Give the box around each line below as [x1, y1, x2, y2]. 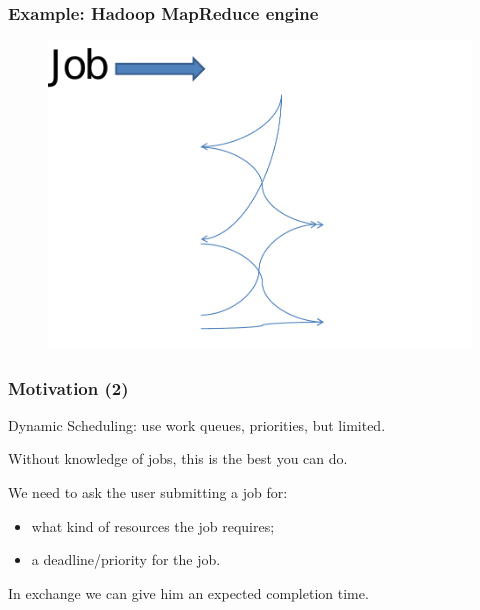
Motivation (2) [8, 375, 129, 400]
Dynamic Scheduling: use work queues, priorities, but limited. [8, 414, 386, 435]
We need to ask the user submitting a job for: [8, 482, 288, 503]
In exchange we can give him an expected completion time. [8, 582, 369, 603]
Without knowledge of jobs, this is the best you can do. [8, 448, 348, 469]
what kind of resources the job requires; [31, 515, 275, 536]
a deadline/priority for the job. [31, 549, 221, 570]
